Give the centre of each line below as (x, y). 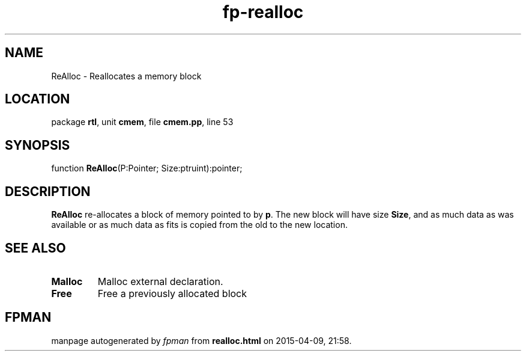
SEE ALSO (35, 248)
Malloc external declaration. (160, 281)
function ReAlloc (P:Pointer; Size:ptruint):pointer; (147, 168)
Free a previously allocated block (172, 293)
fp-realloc (263, 12)
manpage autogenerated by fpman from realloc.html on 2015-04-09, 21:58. (201, 340)
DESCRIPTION (48, 191)
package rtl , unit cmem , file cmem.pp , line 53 (142, 122)
